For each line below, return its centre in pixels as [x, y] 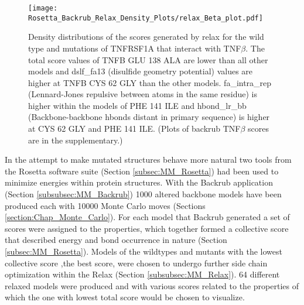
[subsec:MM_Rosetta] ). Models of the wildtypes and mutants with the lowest [144, 251]
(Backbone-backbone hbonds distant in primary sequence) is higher [149, 117]
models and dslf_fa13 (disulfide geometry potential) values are [141, 71]
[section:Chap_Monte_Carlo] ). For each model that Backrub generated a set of [147, 217]
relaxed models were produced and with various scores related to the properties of [152, 285]
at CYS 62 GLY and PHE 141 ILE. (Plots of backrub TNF [134, 128]
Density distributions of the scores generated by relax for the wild [146, 37]
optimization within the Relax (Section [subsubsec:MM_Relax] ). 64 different [142, 274]
